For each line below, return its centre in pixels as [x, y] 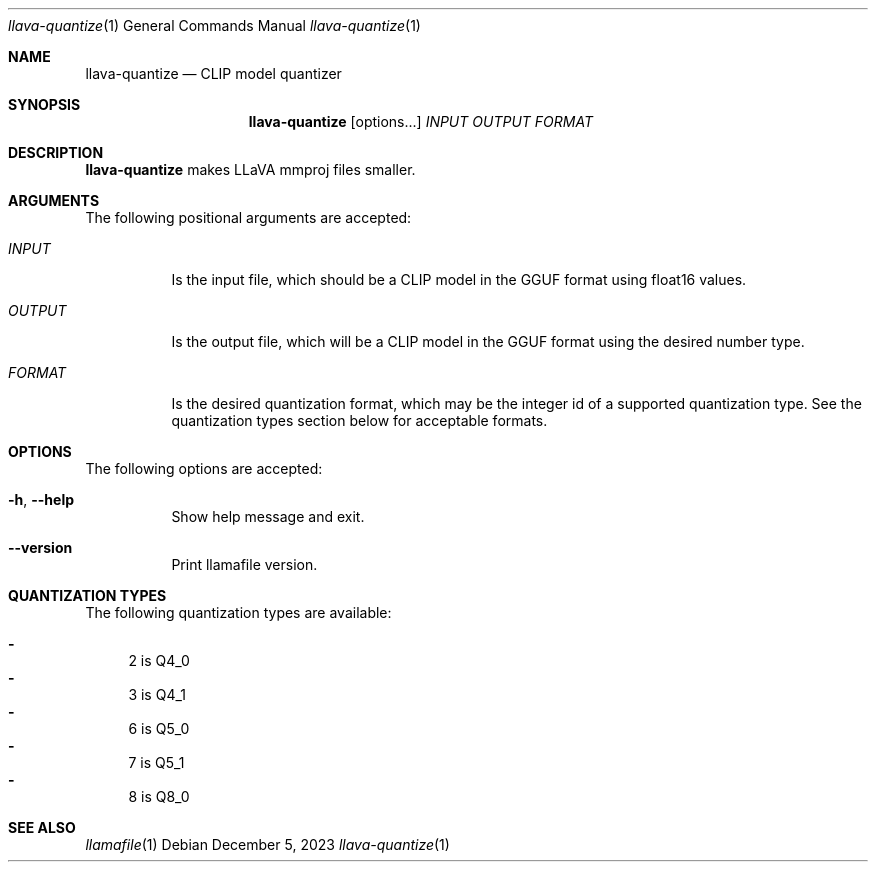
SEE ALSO [42, 827]
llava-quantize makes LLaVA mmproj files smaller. [250, 169]
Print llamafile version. [244, 564]
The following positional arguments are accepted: [248, 217]
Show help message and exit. [268, 516]
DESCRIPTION [56, 152]
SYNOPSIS [44, 104]
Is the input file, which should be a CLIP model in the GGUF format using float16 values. [459, 279]
